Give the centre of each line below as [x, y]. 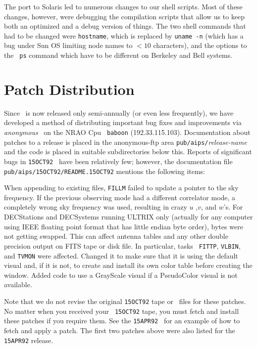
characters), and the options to [200, 45]
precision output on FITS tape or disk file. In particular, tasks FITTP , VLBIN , [122, 245]
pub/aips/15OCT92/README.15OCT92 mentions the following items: [105, 171]
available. [18, 284]
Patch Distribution [69, 89]
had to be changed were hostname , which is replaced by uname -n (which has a [124, 35]
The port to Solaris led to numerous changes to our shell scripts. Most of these [123, 6]
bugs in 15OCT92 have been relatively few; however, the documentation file [118, 161]
